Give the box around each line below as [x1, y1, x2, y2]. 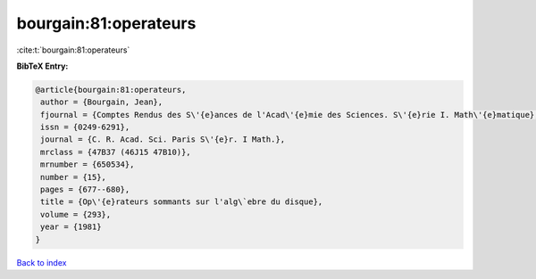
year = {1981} [40, 222, 102, 232]
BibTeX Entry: [16, 61, 69, 71]
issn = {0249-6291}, [40, 122, 130, 133]
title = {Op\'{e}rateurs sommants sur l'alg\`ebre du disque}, [40, 197, 323, 207]
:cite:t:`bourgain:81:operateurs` [16, 45, 130, 55]
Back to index [16, 257, 67, 267]
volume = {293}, [40, 209, 112, 219]
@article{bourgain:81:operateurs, [35, 85, 187, 94]
